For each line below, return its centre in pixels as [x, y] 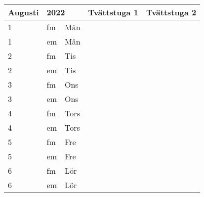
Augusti [23, 12]
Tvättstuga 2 [171, 12]
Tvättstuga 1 [113, 12]
